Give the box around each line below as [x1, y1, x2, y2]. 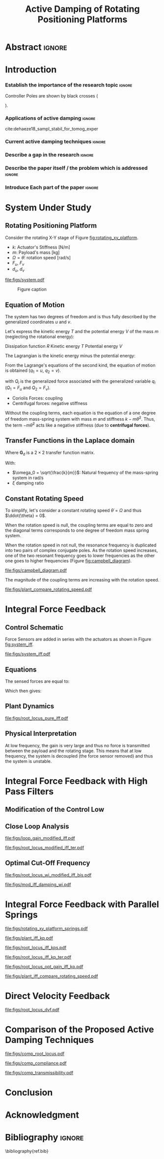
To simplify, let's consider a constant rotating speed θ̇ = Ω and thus [5, 508, 141, 514]
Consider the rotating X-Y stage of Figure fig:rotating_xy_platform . [5, 235, 138, 241]
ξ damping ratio [12, 480, 44, 486]
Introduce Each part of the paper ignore [5, 183, 99, 190]
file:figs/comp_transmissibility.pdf [5, 1069, 74, 1075]
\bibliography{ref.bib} [5, 1148, 49, 1154]
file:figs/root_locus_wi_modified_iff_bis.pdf [5, 872, 92, 878]
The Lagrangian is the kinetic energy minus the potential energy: [5, 353, 136, 359]
